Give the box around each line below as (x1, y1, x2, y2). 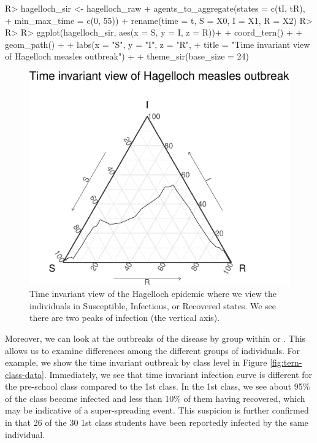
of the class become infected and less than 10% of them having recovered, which (5, 391, 305, 404)
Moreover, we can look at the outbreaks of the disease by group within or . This (5, 331, 306, 344)
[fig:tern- (270, 356, 302, 369)
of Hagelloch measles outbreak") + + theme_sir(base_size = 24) (5, 50, 250, 63)
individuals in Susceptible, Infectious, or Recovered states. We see (29, 299, 277, 312)
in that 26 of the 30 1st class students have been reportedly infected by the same (5, 416, 308, 429)
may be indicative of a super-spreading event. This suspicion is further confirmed (5, 404, 309, 417)
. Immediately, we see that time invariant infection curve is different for (44, 368, 312, 380)
